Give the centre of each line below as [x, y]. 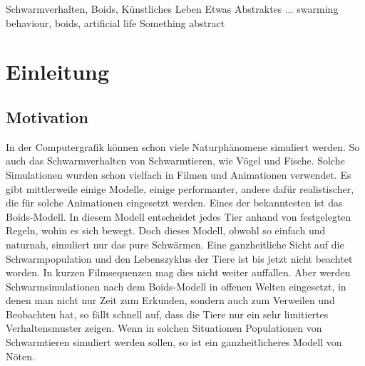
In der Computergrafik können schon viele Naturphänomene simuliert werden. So [183, 146]
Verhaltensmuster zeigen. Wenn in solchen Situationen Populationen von [164, 328]
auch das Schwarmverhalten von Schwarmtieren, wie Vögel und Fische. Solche [175, 161]
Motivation [47, 116]
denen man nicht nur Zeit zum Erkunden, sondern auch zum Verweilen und [170, 300]
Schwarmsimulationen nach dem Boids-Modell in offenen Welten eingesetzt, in [176, 286]
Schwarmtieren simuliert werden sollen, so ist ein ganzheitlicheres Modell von [174, 342]
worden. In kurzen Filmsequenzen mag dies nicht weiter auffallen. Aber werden [178, 272]
